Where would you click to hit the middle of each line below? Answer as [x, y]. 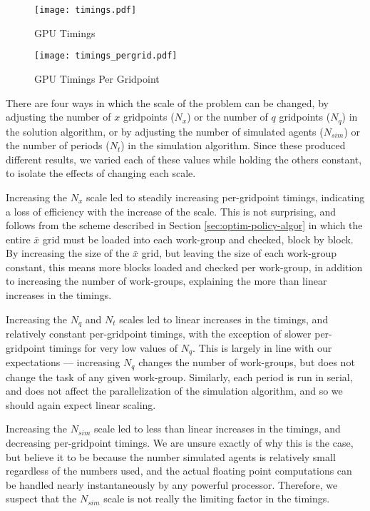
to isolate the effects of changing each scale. [101, 173]
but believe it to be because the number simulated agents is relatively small [171, 456]
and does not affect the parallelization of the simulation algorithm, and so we [174, 391]
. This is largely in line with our [262, 347]
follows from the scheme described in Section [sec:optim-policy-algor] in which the [184, 225]
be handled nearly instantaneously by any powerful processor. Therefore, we [172, 484]
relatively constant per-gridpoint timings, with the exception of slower [159, 334]
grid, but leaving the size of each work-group [239, 253]
